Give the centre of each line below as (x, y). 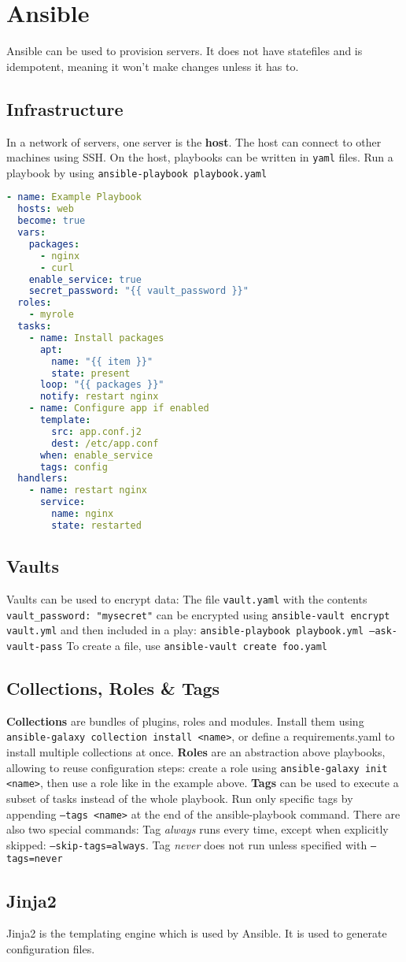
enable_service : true (85, 279)
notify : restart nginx (99, 397)
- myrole (51, 315)
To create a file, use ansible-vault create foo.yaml (197, 645)
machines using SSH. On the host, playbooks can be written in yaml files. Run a (200, 157)
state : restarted (96, 525)
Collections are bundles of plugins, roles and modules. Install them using (185, 721)
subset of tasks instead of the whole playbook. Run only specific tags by (180, 798)
